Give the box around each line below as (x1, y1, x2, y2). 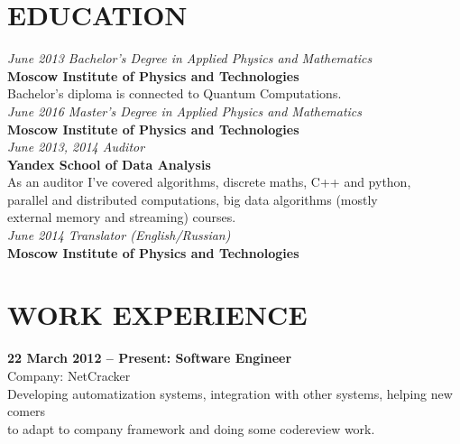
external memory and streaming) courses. (7, 208, 236, 227)
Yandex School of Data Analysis (7, 154, 211, 173)
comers (7, 402, 46, 421)
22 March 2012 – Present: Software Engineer (7, 348, 292, 367)
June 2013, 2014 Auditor (7, 137, 145, 156)
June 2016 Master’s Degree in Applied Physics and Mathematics (7, 101, 363, 120)
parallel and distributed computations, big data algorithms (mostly (7, 190, 378, 208)
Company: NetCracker (7, 365, 131, 384)
